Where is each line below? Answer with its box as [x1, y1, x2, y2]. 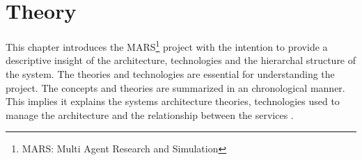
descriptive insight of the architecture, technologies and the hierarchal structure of [6, 53, 356, 67]
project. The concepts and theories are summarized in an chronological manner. [6, 80, 345, 95]
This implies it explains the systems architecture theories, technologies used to [6, 94, 340, 109]
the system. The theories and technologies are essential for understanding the [6, 66, 335, 81]
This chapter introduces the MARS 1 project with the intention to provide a [6, 38, 328, 54]
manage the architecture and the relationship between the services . [6, 107, 294, 122]
